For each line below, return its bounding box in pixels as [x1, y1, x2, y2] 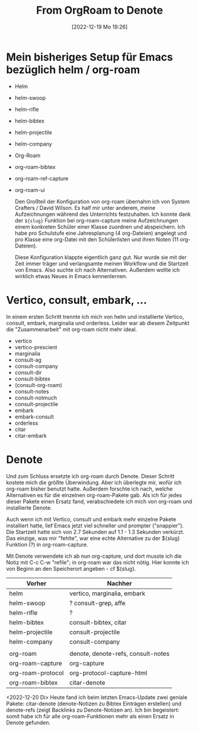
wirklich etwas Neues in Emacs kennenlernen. [14, 272, 127, 279]
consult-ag [14, 356, 41, 363]
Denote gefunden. [6, 719, 50, 726]
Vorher [26, 579, 47, 588]
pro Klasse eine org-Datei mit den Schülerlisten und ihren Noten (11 [14, 235, 179, 243]
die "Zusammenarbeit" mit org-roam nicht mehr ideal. [6, 325, 138, 333]
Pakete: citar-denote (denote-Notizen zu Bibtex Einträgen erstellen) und [6, 700, 182, 707]
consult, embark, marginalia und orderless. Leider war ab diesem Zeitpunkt [6, 319, 190, 326]
